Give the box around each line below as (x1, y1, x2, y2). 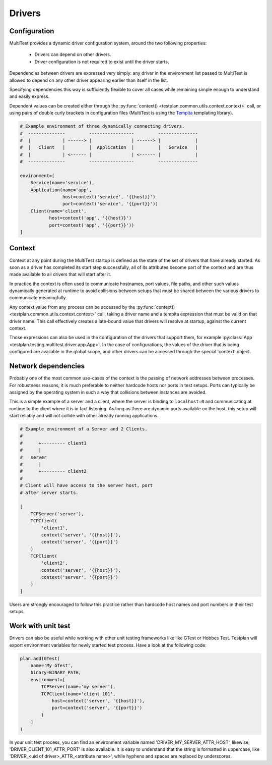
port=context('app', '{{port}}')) (49, 222, 134, 228)
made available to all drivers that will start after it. (9, 271, 111, 278)
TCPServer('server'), (30, 511, 84, 517)
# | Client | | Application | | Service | (20, 144, 198, 150)
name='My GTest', (30, 663, 74, 669)
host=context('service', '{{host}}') (62, 194, 156, 200)
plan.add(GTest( (20, 655, 60, 661)
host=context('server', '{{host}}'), (51, 698, 145, 704)
